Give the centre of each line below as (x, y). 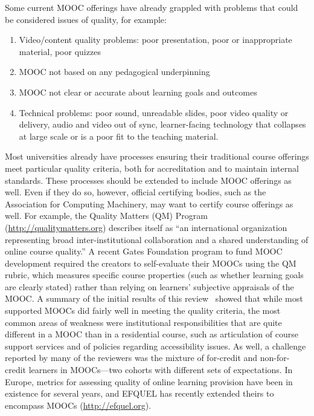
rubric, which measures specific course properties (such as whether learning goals (154, 275)
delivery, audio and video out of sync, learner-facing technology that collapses (162, 124)
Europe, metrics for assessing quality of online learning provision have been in (149, 381)
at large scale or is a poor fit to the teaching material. (119, 136)
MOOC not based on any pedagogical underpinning (114, 72)
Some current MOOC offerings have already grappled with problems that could (152, 7)
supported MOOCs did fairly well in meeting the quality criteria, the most (143, 310)
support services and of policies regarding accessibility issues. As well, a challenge (155, 346)
